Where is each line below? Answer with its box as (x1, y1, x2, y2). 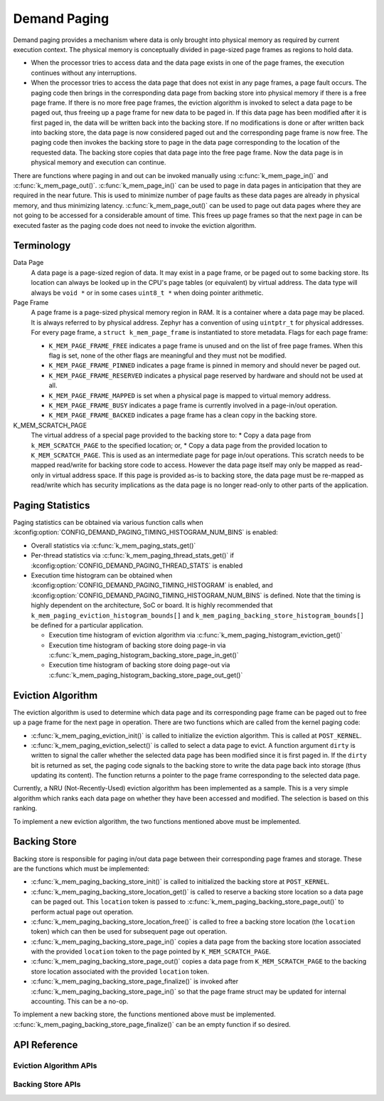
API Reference (13, 1038, 78, 1050)
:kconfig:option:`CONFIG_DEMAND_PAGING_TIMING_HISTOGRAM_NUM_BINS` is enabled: (13, 528, 279, 537)
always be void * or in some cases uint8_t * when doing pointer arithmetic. (31, 288, 264, 297)
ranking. (13, 804, 38, 813)
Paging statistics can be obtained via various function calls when (13, 518, 203, 526)
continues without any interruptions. (31, 68, 137, 77)
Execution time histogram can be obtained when (31, 570, 173, 580)
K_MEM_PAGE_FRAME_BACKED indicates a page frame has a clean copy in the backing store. (48, 411, 318, 419)
